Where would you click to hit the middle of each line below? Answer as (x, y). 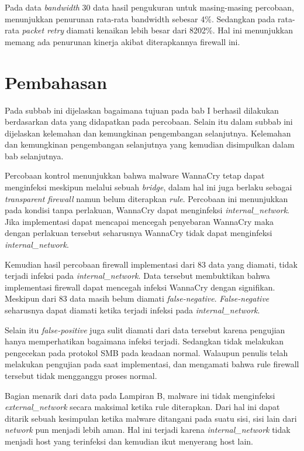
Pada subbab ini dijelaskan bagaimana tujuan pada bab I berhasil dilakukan (142, 110)
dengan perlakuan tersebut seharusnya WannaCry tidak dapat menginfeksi (139, 233)
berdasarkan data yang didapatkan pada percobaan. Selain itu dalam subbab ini (149, 122)
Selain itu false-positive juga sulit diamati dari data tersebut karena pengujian (145, 329)
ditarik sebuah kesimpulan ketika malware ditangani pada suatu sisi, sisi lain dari (151, 418)
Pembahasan (56, 82)
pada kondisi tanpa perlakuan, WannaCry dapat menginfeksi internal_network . (147, 210)
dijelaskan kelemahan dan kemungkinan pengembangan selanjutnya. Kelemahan (148, 133)
